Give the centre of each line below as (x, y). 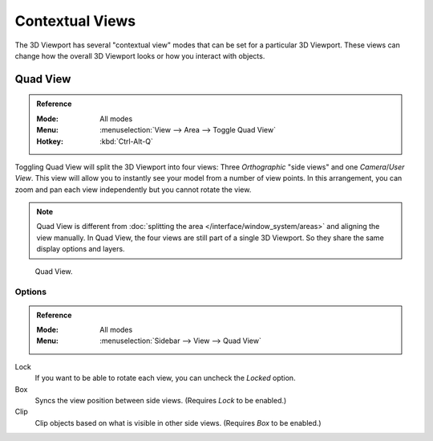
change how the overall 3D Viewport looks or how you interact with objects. (140, 55)
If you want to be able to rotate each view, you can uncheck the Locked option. (165, 378)
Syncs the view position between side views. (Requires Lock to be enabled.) (161, 400)
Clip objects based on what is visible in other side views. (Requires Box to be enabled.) (178, 423)
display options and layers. (81, 249)
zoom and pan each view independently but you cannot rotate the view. (133, 190)
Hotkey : (50, 141)
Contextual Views (75, 21)
